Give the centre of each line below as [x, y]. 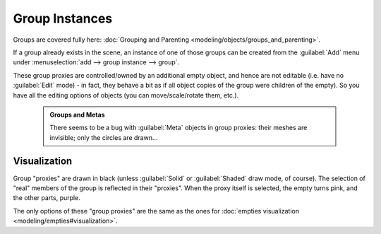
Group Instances [63, 18]
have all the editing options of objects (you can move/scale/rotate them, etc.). [126, 95]
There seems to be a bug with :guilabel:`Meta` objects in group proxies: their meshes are [179, 128]
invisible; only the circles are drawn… [104, 137]
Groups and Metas [77, 115]
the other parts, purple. [47, 198]
